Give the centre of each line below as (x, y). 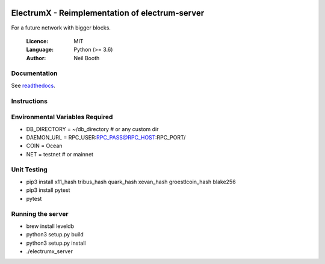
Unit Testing (29, 170)
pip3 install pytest (48, 190)
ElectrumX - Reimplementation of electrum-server (108, 13)
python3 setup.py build (55, 235)
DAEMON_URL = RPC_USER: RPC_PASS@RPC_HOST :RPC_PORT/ (106, 137)
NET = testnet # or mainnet (60, 154)
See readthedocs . (33, 85)
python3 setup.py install (56, 243)
